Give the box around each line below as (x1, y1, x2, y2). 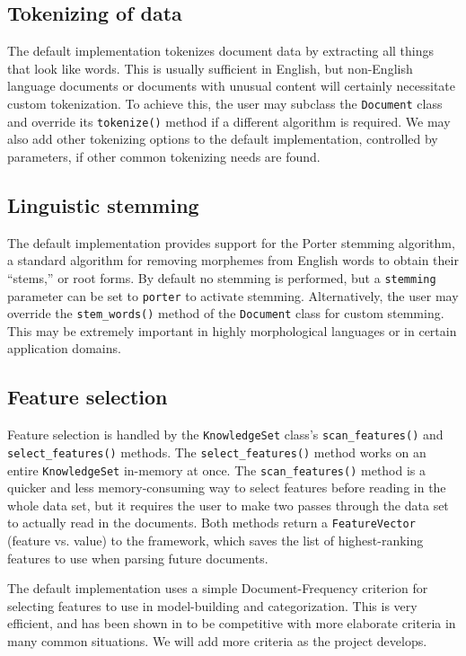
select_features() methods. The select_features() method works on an (7, 442, 426, 461)
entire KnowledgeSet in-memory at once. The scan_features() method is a (7, 460, 426, 479)
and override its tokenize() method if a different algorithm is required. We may (7, 111, 451, 130)
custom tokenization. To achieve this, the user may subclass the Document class (7, 93, 443, 112)
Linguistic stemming (7, 191, 199, 218)
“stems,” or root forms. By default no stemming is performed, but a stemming (7, 268, 436, 287)
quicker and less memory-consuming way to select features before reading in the (7, 478, 446, 497)
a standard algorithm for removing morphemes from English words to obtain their (7, 251, 459, 270)
